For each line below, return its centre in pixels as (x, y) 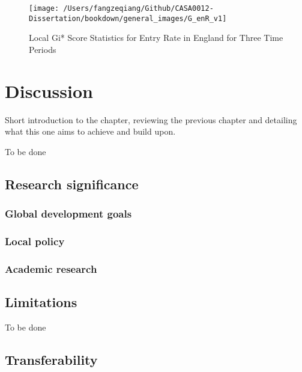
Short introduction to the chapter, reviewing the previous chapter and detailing (151, 119)
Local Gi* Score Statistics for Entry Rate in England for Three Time (156, 38)
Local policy (35, 241)
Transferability (51, 359)
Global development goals (68, 214)
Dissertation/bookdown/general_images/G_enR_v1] (128, 18)
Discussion (49, 90)
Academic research (51, 268)
